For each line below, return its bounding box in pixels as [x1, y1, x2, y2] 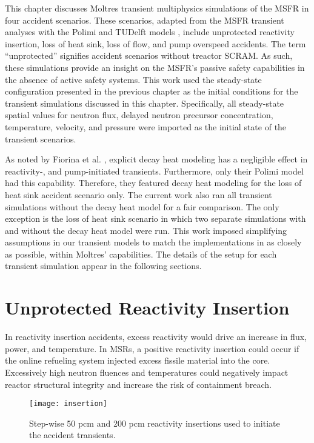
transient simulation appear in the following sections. [5, 259, 202, 272]
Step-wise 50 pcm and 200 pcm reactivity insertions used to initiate [29, 416, 280, 429]
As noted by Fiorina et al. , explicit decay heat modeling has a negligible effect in [5, 153, 308, 165]
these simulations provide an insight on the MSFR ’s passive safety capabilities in [5, 61, 305, 73]
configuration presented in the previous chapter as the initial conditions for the [5, 85, 298, 98]
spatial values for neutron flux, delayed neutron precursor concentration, [5, 108, 273, 121]
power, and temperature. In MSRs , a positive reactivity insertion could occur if [5, 342, 299, 355]
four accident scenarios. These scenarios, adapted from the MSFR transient [5, 13, 284, 26]
